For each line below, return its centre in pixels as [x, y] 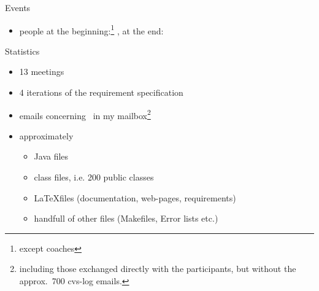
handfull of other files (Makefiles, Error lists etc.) [126, 218]
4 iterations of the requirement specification [101, 92]
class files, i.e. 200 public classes [94, 177]
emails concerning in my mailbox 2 [85, 114]
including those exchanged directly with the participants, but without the [158, 269]
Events [18, 7]
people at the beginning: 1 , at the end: [91, 29]
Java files [51, 156]
